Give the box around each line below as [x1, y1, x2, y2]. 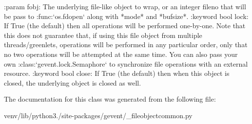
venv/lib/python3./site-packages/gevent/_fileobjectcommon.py [4, 110, 193, 120]
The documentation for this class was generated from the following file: [4, 94, 216, 104]
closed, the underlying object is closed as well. [4, 77, 141, 88]
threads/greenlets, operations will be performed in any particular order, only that [4, 39, 248, 50]
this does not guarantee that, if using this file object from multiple [4, 30, 202, 40]
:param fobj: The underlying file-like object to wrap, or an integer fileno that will [4, 1, 246, 11]
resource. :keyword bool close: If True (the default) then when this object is [4, 68, 230, 78]
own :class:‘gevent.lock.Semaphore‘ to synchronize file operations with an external [4, 58, 248, 69]
